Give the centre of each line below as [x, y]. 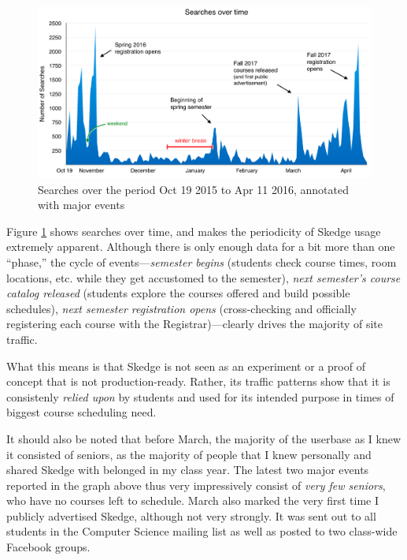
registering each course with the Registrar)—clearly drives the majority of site [195, 324]
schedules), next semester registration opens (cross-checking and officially [181, 308]
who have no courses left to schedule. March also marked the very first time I [193, 500]
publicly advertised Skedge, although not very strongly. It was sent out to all [191, 515]
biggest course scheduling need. [81, 412]
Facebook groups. [48, 547]
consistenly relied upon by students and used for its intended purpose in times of [200, 396]
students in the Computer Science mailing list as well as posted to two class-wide [202, 531]
